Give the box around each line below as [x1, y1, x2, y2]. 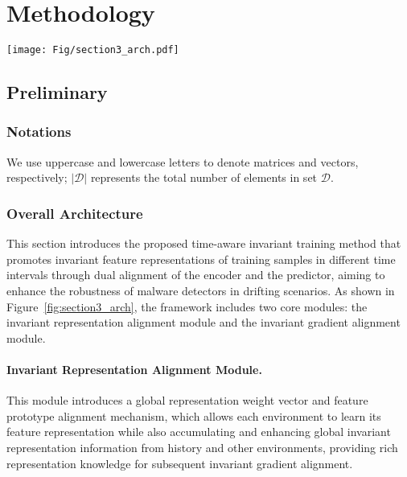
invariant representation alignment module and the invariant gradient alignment [6, 314, 401, 331]
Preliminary [6, 80, 108, 105]
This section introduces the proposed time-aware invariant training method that [6, 235, 401, 252]
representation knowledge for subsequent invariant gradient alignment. [6, 454, 353, 471]
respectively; [6, 169, 68, 186]
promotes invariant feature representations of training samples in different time [6, 250, 396, 267]
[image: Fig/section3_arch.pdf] [6, 44, 179, 56]
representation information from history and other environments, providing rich [6, 438, 398, 455]
